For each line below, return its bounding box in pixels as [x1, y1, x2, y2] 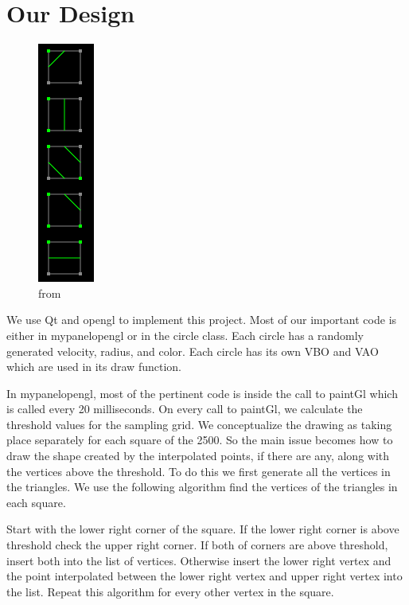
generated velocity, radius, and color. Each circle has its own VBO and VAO [6, 342, 379, 359]
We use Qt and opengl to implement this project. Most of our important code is [6, 311, 397, 328]
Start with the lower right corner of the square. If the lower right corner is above [6, 521, 399, 537]
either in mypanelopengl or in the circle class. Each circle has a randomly [6, 326, 364, 343]
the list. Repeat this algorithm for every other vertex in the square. [6, 583, 334, 599]
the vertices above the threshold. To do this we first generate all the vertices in [6, 463, 391, 479]
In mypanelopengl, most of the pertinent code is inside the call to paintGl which [6, 384, 398, 401]
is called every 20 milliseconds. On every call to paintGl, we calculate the [6, 400, 363, 417]
